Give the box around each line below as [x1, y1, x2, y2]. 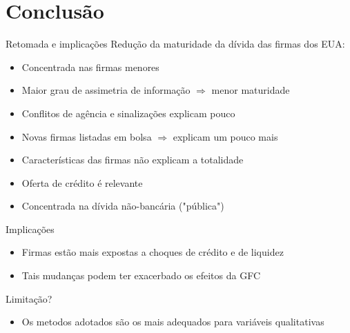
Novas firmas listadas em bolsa [21, 129, 152, 143]
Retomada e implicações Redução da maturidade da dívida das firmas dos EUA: [6, 37, 345, 51]
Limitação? [6, 291, 52, 305]
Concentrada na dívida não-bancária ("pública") [21, 199, 224, 213]
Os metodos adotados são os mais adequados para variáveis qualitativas [21, 314, 324, 329]
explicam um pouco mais [173, 129, 278, 143]
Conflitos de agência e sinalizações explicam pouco [21, 105, 235, 120]
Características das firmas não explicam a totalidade [21, 152, 244, 167]
